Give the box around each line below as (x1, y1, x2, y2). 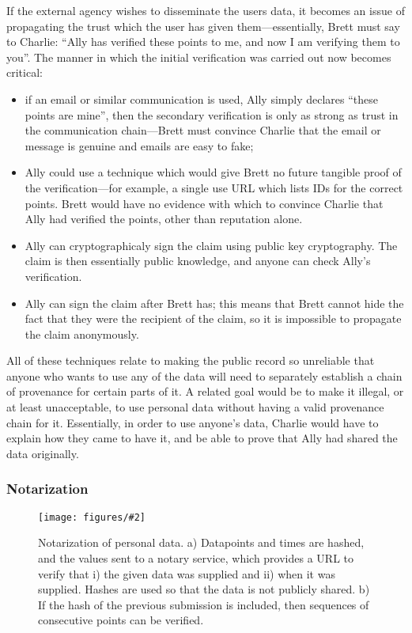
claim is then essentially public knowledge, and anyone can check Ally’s (25, 252, 371, 269)
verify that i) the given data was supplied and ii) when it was (38, 565, 335, 582)
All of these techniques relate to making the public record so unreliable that (6, 352, 375, 369)
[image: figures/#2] (38, 511, 146, 523)
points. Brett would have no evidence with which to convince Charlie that (25, 195, 384, 211)
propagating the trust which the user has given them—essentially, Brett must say (6, 17, 400, 34)
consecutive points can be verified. (38, 612, 204, 628)
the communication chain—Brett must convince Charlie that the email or (25, 122, 381, 138)
